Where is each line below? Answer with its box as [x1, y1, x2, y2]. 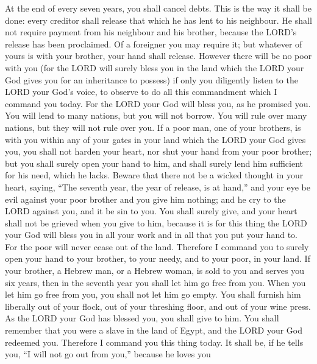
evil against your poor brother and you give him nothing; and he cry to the [5, 192, 286, 205]
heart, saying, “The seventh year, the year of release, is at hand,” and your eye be [5, 180, 310, 193]
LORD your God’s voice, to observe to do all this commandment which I [5, 85, 277, 98]
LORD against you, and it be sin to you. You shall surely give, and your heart [5, 205, 297, 217]
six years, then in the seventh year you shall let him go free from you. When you [5, 276, 306, 289]
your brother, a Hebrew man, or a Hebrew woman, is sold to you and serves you [5, 264, 304, 277]
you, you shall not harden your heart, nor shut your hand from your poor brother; [5, 145, 312, 158]
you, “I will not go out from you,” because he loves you [5, 348, 211, 360]
